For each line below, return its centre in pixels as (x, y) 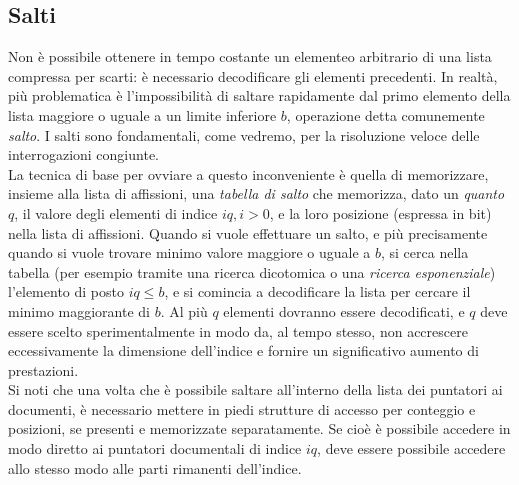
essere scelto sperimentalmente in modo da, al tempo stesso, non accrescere (238, 330)
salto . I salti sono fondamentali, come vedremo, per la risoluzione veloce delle (244, 134)
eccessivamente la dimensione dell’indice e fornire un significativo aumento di (243, 350)
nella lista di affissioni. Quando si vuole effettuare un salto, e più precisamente (248, 232)
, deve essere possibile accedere (411, 448)
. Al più (184, 310)
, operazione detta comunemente (385, 114)
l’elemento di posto (66, 291)
